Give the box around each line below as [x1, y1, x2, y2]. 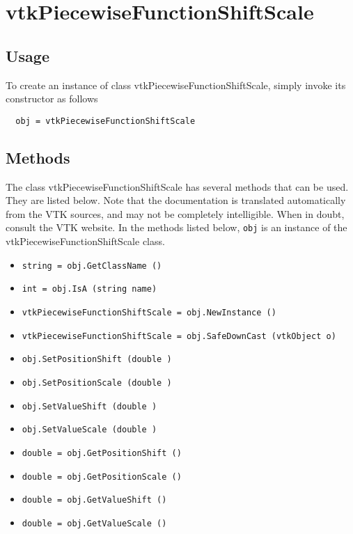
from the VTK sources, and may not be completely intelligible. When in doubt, [6, 206, 345, 221]
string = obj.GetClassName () [22, 260, 162, 271]
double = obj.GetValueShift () [22, 495, 167, 505]
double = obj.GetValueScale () [22, 518, 167, 528]
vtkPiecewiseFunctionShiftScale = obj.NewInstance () [22, 307, 276, 317]
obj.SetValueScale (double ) [22, 425, 157, 435]
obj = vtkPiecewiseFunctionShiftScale [15, 116, 196, 126]
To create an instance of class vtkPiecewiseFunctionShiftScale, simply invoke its [6, 77, 346, 92]
